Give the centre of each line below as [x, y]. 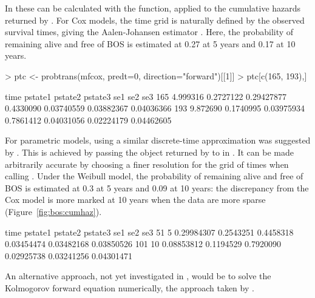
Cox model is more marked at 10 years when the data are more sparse [135, 200]
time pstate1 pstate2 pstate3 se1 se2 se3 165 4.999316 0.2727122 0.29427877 [146, 96]
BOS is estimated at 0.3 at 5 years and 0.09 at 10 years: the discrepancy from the [157, 187]
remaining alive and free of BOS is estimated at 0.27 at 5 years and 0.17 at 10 [150, 43]
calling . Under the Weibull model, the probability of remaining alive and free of [154, 176]
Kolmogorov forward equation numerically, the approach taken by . [130, 287]
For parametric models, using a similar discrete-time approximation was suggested [158, 140]
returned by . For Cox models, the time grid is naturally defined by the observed [155, 20]
